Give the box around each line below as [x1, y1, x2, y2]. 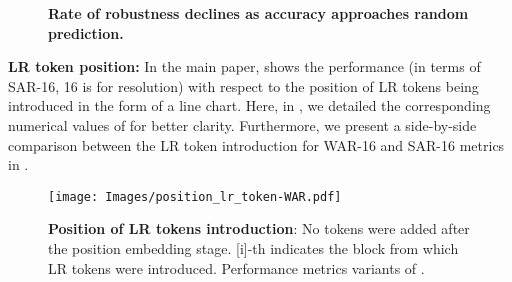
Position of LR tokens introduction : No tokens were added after [48, 218, 470, 239]
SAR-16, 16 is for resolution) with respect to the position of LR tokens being [8, 75, 479, 96]
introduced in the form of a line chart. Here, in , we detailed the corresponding [8, 95, 491, 116]
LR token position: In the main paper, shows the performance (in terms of [8, 56, 481, 77]
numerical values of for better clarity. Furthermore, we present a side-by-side [8, 114, 477, 135]
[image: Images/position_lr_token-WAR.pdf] [48, 189, 342, 204]
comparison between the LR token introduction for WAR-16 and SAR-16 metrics [8, 134, 505, 155]
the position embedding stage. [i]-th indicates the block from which [48, 238, 459, 258]
